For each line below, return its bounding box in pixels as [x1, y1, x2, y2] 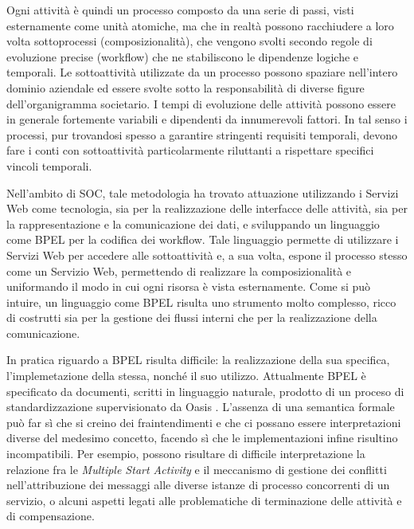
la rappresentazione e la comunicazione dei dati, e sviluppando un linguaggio [6, 215, 380, 232]
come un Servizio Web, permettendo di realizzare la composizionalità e [6, 262, 352, 279]
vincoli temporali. [6, 157, 92, 174]
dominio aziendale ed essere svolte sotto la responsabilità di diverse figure [6, 79, 365, 96]
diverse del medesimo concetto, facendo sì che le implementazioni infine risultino [6, 429, 398, 446]
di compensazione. [6, 507, 95, 524]
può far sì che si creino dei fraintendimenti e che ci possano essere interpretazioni [6, 413, 401, 430]
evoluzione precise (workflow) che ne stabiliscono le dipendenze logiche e [6, 48, 359, 65]
